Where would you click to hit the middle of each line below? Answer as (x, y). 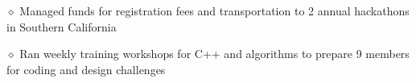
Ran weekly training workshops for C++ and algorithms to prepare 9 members (214, 54)
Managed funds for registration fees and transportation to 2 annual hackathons (214, 10)
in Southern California (62, 26)
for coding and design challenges (86, 69)
